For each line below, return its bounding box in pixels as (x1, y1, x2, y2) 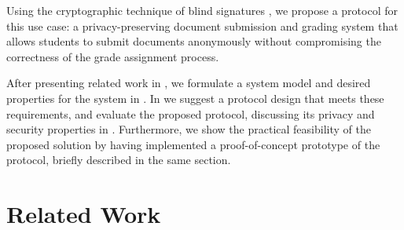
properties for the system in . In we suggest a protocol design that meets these (6, 89, 384, 106)
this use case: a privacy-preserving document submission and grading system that (6, 17, 398, 34)
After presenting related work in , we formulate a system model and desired (6, 75, 371, 91)
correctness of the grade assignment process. (6, 48, 219, 64)
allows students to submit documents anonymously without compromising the (6, 33, 381, 49)
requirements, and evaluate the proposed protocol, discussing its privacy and (6, 105, 375, 122)
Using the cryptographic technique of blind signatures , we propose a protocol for (6, 2, 398, 18)
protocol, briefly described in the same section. (6, 152, 231, 168)
